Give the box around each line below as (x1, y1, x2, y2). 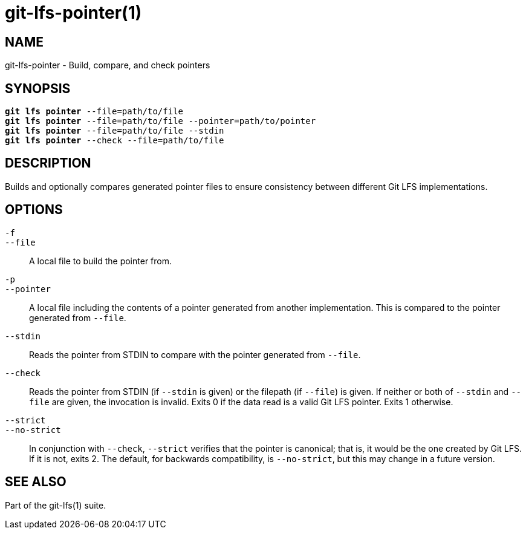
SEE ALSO (5, 474, 67, 490)
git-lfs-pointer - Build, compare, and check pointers (5, 60, 210, 71)
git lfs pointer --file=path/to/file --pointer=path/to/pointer (5, 116, 316, 126)
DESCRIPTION (5, 155, 91, 171)
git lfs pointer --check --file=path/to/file (5, 135, 224, 146)
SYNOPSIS (5, 80, 71, 96)
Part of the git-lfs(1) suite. (5, 500, 106, 510)
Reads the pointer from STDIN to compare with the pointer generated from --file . (29, 349, 361, 360)
